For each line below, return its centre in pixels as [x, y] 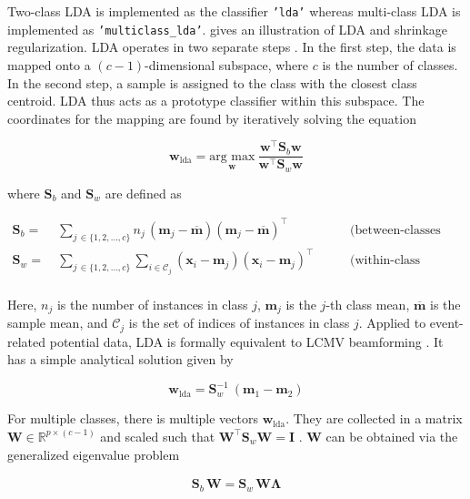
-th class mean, [368, 304]
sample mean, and [58, 323]
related [27, 341]
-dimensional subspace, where [227, 64]
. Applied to [392, 323]
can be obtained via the [392, 436]
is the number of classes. [390, 64]
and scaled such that [158, 436]
